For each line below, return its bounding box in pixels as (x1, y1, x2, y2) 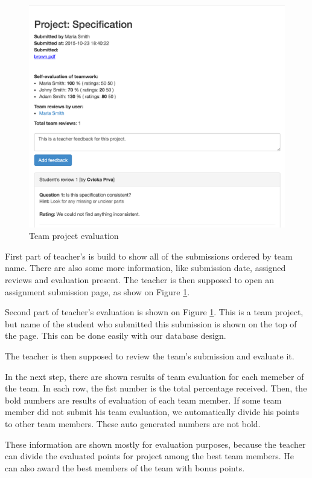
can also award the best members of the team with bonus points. (5, 461, 245, 474)
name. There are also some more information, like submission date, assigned (5, 261, 286, 274)
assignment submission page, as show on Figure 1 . (5, 285, 190, 298)
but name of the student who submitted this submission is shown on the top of (5, 317, 297, 330)
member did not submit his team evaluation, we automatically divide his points (5, 405, 299, 418)
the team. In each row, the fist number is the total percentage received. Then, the (5, 382, 307, 395)
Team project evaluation (29, 229, 119, 242)
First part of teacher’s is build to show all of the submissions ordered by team (5, 249, 293, 262)
